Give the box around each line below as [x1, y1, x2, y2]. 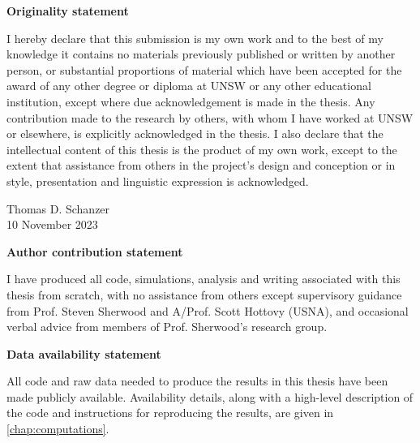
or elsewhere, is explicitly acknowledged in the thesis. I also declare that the [6, 125, 384, 142]
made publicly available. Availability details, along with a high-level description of [6, 388, 414, 405]
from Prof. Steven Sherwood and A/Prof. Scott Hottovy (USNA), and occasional [6, 302, 409, 319]
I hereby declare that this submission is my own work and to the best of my [6, 29, 384, 46]
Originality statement [6, 2, 129, 19]
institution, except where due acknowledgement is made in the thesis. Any [6, 92, 375, 110]
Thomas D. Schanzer [6, 200, 110, 217]
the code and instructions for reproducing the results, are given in [6, 404, 334, 421]
